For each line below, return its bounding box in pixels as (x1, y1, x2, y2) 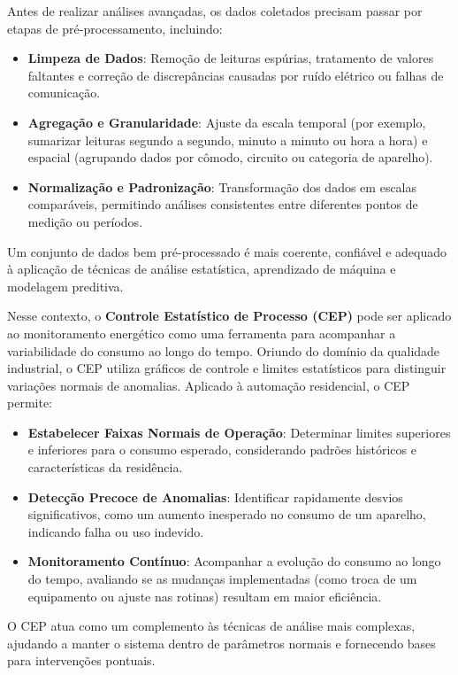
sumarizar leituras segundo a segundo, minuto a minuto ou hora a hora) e (27, 130, 428, 149)
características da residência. (27, 458, 183, 477)
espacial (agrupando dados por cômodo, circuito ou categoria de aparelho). (27, 148, 433, 167)
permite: (7, 393, 52, 412)
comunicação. (27, 83, 101, 102)
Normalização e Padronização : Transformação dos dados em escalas (27, 177, 417, 196)
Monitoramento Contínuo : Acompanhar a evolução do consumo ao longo (27, 552, 441, 570)
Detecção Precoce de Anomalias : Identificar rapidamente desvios (27, 487, 403, 506)
